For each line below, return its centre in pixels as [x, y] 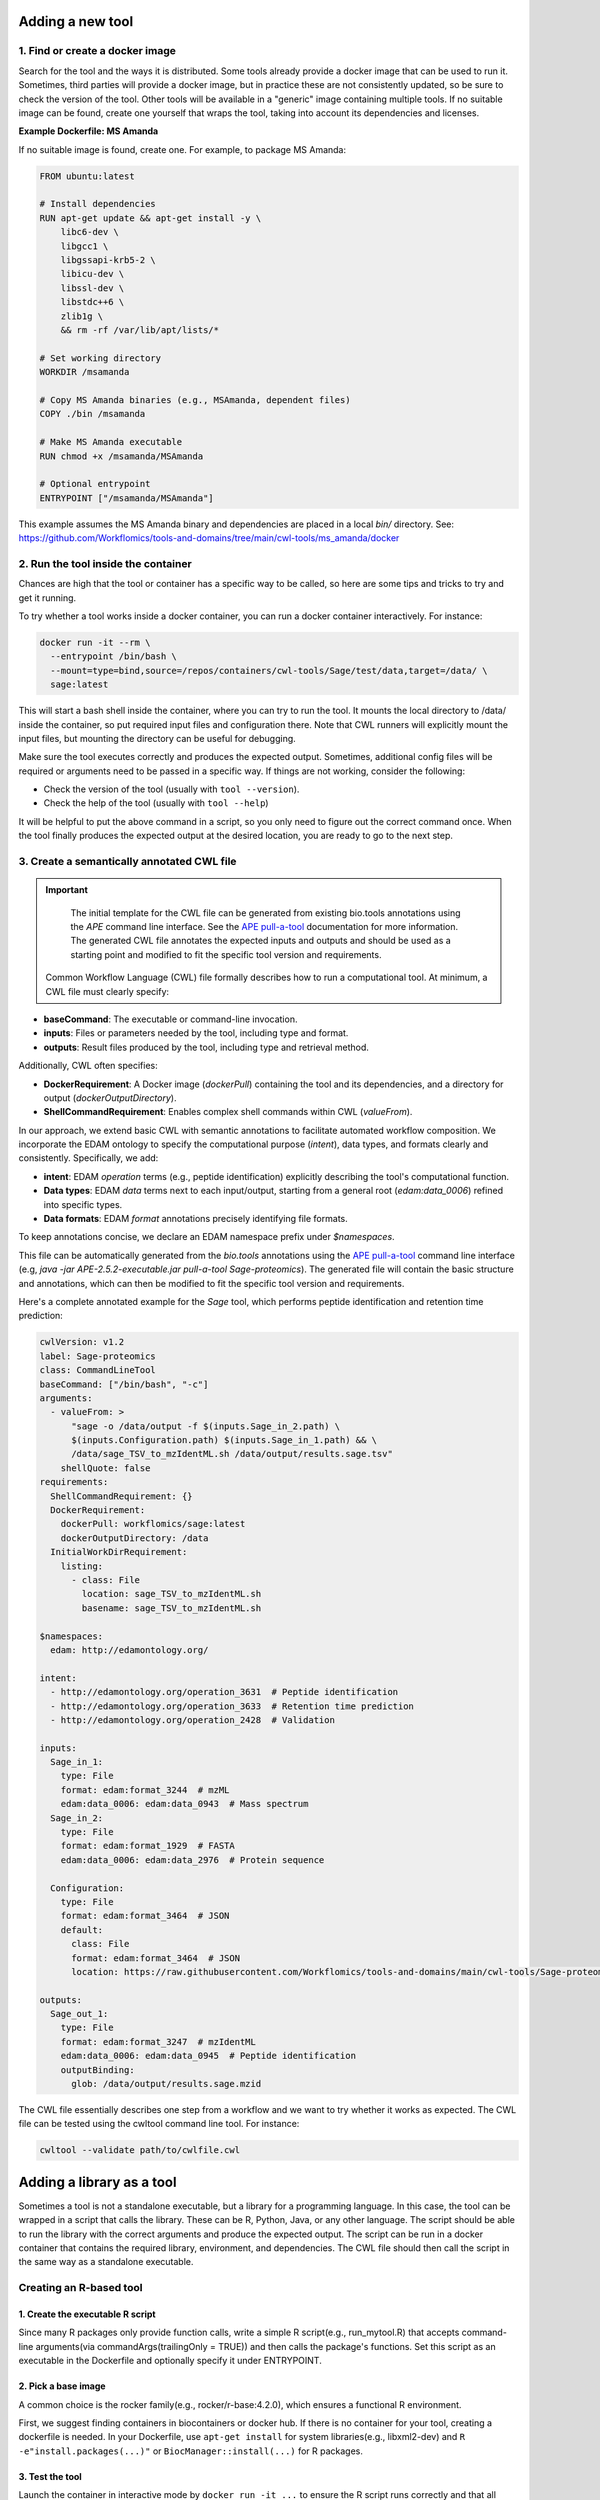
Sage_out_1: [79, 2014]
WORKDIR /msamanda [84, 372]
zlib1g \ [82, 316]
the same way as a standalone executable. [106, 2262]
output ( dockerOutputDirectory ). [110, 1097]
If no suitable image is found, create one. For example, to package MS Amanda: [182, 149]
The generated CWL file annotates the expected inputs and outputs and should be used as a [261, 941]
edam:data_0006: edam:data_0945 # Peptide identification [208, 2056]
